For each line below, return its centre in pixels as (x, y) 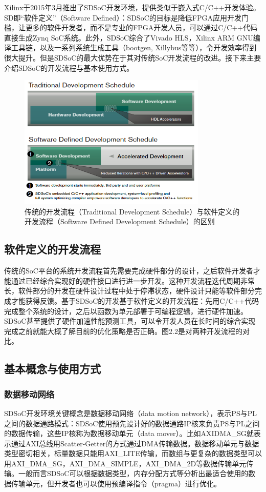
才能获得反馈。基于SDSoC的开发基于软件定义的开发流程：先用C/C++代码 (135, 300)
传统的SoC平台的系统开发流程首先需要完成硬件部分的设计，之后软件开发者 (129, 271)
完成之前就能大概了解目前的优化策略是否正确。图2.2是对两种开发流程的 (123, 331)
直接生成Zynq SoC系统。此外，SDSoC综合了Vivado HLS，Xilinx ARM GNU (129, 37)
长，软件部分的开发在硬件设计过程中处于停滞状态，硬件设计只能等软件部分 (129, 291)
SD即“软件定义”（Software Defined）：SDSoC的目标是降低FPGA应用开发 (123, 17)
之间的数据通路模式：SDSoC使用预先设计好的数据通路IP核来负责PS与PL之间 (132, 423)
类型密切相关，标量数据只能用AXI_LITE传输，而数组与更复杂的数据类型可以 (133, 453)
